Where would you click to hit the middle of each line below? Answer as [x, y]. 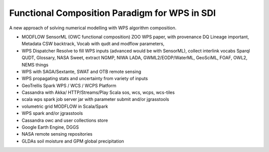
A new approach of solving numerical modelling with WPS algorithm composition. [93, 28]
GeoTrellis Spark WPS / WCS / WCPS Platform [69, 85]
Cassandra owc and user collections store [65, 120]
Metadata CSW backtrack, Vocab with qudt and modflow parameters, [93, 44]
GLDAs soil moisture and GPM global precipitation [73, 141]
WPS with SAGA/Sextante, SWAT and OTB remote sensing [81, 72]
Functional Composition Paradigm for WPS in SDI [113, 13]
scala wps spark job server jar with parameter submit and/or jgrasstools [95, 99]
